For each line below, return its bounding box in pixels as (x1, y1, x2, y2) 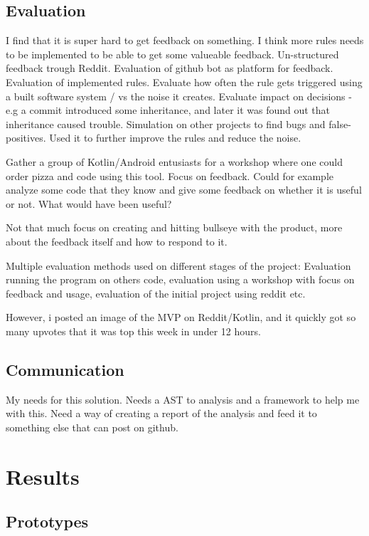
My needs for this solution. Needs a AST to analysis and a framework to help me (6, 392, 360, 406)
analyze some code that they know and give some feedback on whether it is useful (6, 182, 362, 197)
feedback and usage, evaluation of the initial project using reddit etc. (6, 285, 306, 300)
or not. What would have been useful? (6, 196, 172, 211)
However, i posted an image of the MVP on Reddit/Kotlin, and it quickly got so (6, 310, 356, 325)
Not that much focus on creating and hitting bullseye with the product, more (6, 220, 343, 235)
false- (328, 116, 351, 131)
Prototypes (6, 510, 89, 532)
